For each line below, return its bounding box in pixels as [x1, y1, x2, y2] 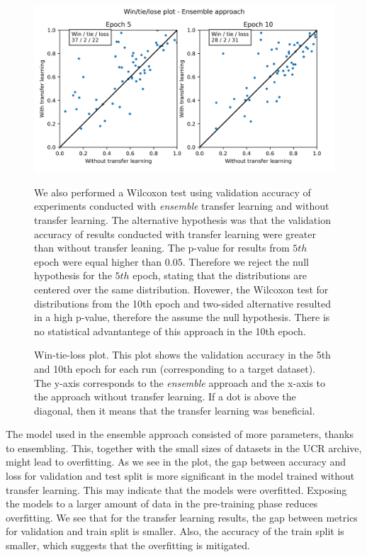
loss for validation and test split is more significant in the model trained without [6, 468, 355, 483]
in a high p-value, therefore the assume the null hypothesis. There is [34, 310, 330, 325]
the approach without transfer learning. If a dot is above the [34, 389, 296, 404]
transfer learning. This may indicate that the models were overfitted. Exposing [6, 482, 347, 497]
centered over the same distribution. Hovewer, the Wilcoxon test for [34, 281, 329, 296]
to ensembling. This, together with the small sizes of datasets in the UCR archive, [6, 440, 362, 455]
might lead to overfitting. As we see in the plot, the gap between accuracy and [6, 454, 346, 469]
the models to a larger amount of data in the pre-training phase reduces [6, 496, 318, 511]
